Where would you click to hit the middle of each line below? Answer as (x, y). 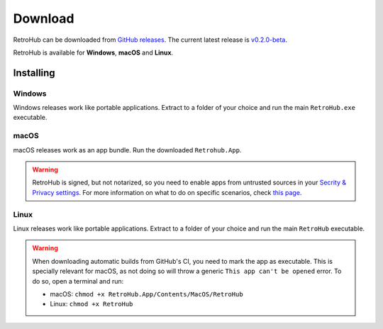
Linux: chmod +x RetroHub (91, 304)
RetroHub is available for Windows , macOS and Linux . (93, 52)
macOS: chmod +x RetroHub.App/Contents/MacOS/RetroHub (147, 294)
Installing (34, 73)
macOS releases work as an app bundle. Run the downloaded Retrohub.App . (127, 150)
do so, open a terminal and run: (78, 281)
